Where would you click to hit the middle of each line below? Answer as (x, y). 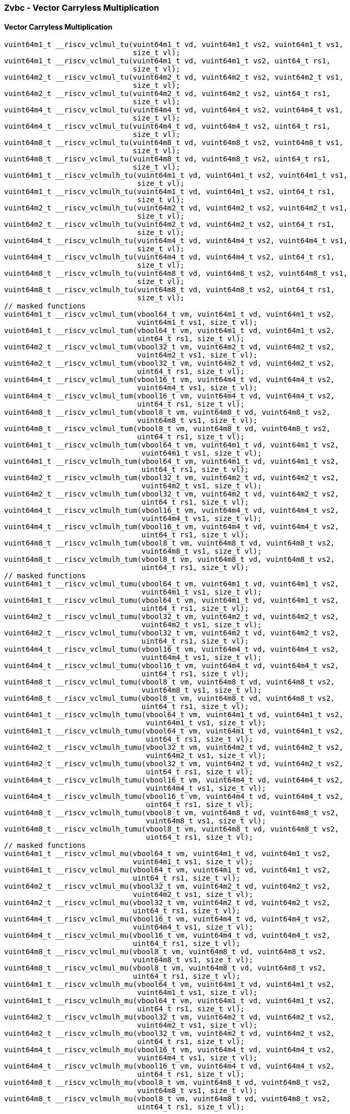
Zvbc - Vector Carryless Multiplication (82, 8)
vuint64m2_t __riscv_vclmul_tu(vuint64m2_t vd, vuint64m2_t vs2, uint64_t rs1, (167, 94)
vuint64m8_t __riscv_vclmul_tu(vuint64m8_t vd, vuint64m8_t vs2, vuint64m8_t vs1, (174, 143)
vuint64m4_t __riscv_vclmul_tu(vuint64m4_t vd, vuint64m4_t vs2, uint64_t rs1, (167, 126)
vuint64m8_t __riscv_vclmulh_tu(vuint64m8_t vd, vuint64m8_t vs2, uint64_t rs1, (170, 290)
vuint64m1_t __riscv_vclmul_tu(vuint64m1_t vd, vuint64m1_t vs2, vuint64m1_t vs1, (174, 45)
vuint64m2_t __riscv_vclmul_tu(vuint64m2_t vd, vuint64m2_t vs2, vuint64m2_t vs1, (174, 77)
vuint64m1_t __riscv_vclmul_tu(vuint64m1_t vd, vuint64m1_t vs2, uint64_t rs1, (167, 61)
